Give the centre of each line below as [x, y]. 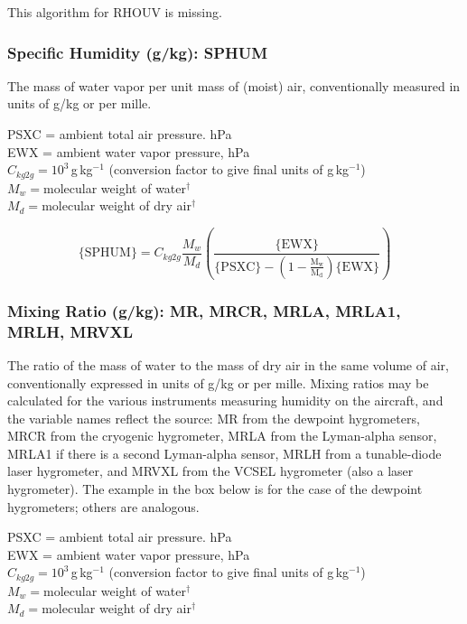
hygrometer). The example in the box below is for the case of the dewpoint [215, 489]
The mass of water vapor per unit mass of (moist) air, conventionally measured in [234, 85]
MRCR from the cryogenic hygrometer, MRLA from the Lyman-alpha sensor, [222, 436]
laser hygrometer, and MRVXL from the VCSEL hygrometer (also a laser [210, 471]
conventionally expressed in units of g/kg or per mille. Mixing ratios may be [218, 382]
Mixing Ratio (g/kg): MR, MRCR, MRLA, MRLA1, [204, 310]
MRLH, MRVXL [70, 331]
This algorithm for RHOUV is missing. [115, 12]
